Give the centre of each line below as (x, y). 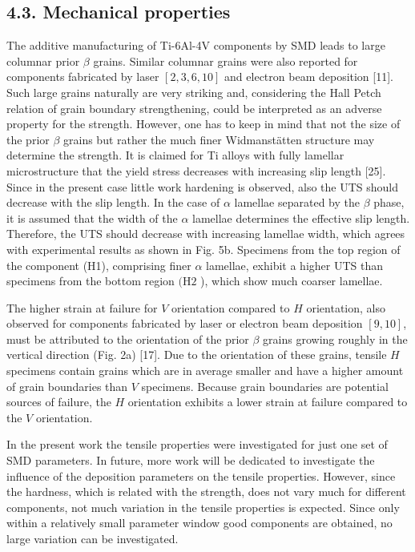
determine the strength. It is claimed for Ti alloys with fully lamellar (175, 155)
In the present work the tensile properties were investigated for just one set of (197, 444)
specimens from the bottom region (91, 281)
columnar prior (43, 60)
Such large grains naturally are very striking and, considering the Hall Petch (194, 92)
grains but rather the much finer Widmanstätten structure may (219, 139)
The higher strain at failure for (82, 307)
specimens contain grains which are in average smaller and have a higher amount (205, 371)
